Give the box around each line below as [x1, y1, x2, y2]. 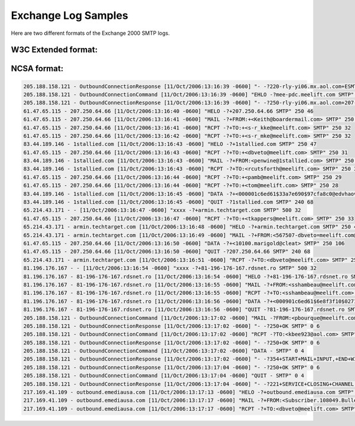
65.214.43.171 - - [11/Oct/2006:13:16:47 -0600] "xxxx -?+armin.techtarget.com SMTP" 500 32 [23, 207, 301, 214]
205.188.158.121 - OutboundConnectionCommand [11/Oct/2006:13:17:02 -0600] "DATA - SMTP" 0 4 [23, 347, 305, 355]
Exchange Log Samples [11, 9, 128, 22]
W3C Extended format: [11, 45, 98, 55]
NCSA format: [11, 64, 64, 74]
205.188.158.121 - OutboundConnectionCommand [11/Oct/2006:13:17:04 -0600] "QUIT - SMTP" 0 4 [23, 372, 305, 379]
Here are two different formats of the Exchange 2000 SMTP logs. [11, 30, 170, 37]
